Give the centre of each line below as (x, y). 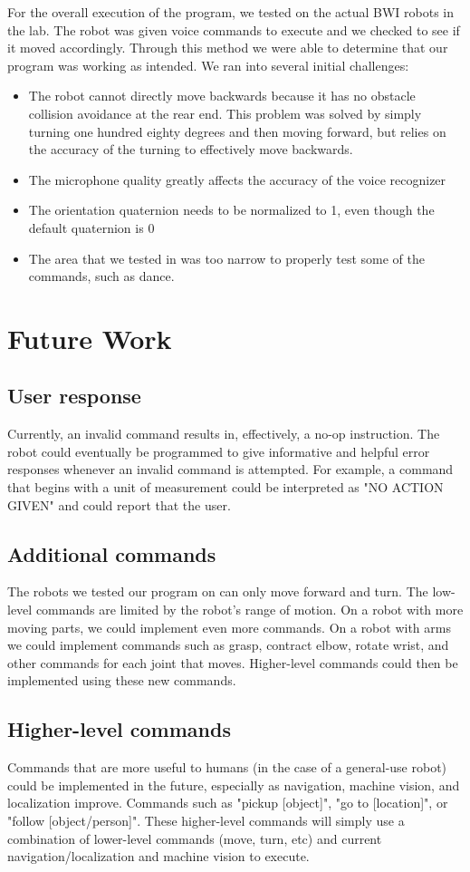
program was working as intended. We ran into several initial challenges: (208, 65)
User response (74, 396)
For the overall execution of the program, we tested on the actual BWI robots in (231, 12)
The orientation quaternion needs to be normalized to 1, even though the (231, 210)
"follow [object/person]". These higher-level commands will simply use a (206, 821)
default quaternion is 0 (91, 227)
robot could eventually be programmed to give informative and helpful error (219, 451)
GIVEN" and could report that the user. (119, 504)
